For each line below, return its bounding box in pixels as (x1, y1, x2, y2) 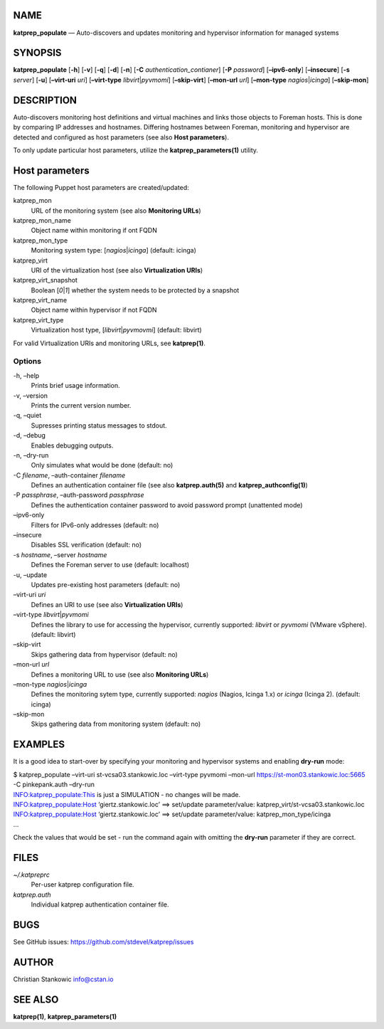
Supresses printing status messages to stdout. (31, 421, 167, 430)
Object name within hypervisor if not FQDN (31, 306, 157, 315)
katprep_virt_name (13, 296, 68, 305)
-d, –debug (13, 431, 46, 440)
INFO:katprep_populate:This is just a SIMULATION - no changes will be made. (13, 790, 241, 798)
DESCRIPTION (13, 94, 78, 106)
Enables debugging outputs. (31, 441, 114, 450)
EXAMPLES (13, 739, 65, 751)
